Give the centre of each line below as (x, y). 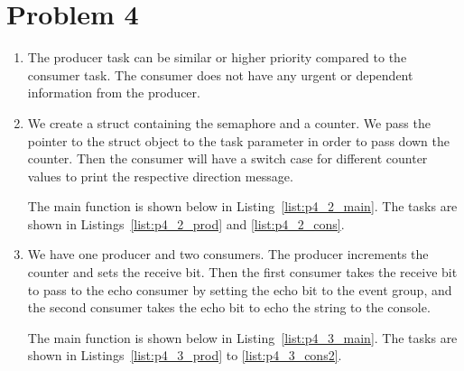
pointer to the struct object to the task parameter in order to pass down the (238, 140)
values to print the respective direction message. (160, 176)
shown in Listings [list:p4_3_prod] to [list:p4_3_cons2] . (185, 355)
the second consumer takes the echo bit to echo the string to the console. (229, 307)
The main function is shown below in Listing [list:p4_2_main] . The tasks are (242, 206)
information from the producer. (114, 93)
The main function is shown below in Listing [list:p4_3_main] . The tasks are (242, 337)
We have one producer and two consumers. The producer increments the (228, 254)
